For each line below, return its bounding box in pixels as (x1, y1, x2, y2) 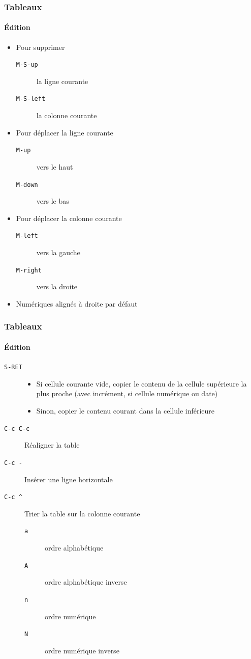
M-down (16, 181, 38, 188)
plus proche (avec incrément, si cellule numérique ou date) (36, 388, 218, 399)
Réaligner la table (24, 440, 80, 450)
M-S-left (16, 95, 46, 103)
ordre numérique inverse (45, 645, 119, 655)
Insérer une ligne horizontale (24, 474, 113, 484)
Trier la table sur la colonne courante (24, 508, 140, 518)
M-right (16, 266, 42, 274)
